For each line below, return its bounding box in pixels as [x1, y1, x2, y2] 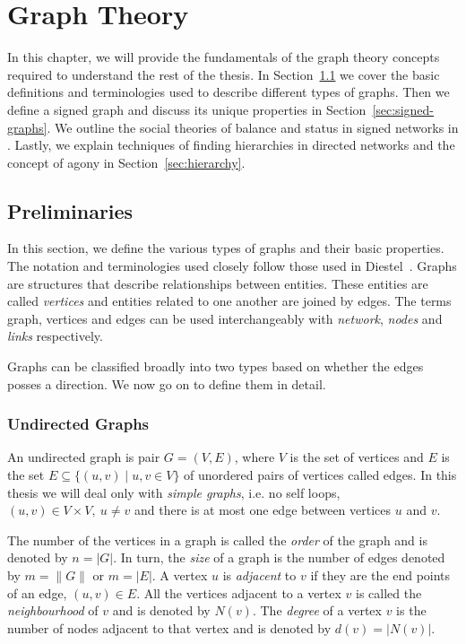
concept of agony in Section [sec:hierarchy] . [7, 152, 246, 171]
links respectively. [7, 326, 103, 345]
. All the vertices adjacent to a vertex [136, 583, 341, 602]
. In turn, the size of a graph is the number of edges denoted [113, 548, 445, 567]
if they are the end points [310, 566, 451, 585]
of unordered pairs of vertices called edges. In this [184, 466, 457, 484]
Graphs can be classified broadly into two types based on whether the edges [7, 357, 424, 376]
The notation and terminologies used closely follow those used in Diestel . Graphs [7, 257, 457, 275]
